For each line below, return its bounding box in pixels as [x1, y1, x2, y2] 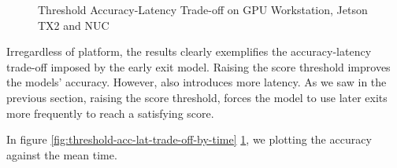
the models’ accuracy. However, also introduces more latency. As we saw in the [6, 74, 387, 90]
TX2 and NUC [38, 16, 109, 33]
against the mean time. [6, 146, 117, 163]
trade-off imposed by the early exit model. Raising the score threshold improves [6, 58, 391, 75]
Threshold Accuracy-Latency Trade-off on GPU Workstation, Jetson [38, 2, 368, 17]
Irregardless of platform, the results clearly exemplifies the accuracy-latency [6, 43, 372, 60]
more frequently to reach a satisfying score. [6, 104, 214, 121]
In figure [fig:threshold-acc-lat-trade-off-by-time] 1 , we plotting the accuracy [6, 131, 372, 148]
